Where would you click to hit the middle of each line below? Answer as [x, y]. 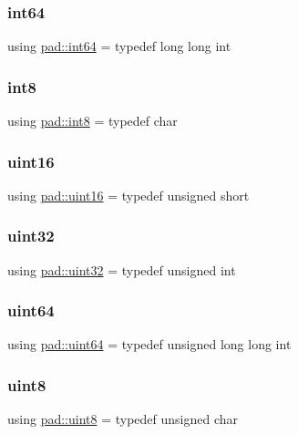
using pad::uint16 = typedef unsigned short [128, 195]
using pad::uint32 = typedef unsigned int [122, 269]
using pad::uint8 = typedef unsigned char [123, 419]
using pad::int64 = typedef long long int [119, 46]
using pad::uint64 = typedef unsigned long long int [149, 344]
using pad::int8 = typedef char [92, 121]
